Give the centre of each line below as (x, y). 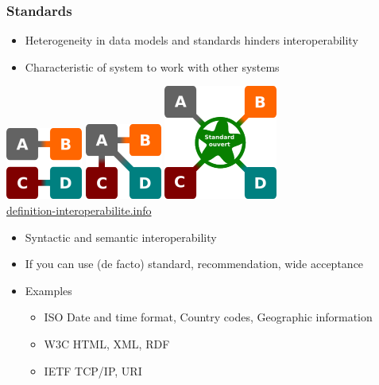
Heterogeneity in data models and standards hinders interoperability (191, 40)
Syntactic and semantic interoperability (121, 237)
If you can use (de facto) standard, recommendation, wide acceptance (194, 264)
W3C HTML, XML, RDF (107, 343)
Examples (48, 290)
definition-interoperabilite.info (79, 210)
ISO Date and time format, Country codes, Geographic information (208, 317)
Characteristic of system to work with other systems (152, 66)
